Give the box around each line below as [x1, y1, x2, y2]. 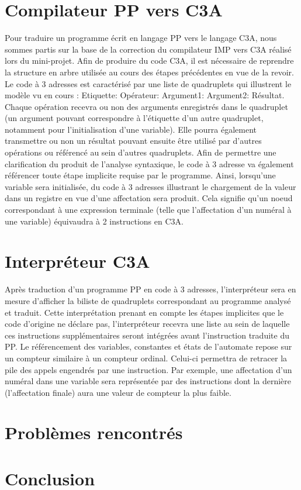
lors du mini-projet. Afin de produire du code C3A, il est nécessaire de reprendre [5, 54, 294, 67]
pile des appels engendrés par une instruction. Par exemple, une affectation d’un [5, 363, 292, 375]
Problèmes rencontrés [5, 420, 183, 444]
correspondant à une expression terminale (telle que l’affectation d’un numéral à [5, 203, 292, 216]
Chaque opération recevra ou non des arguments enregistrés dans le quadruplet [5, 100, 288, 112]
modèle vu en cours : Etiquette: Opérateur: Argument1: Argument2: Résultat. [5, 89, 285, 101]
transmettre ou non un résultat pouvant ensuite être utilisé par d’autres [5, 134, 262, 147]
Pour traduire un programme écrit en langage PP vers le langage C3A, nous [5, 32, 277, 44]
